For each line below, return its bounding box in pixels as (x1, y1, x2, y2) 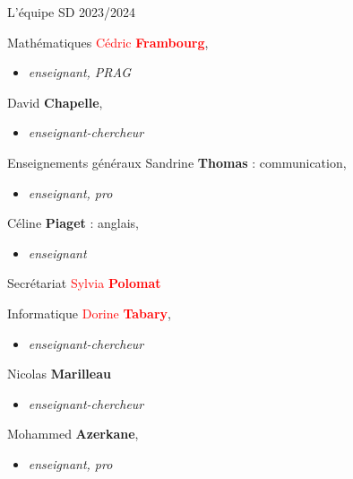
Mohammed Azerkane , (7, 424, 139, 443)
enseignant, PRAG (28, 63, 132, 82)
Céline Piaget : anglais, (7, 213, 139, 232)
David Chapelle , (7, 92, 103, 111)
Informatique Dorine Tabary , (7, 303, 171, 322)
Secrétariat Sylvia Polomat (7, 274, 161, 292)
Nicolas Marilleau (7, 364, 111, 383)
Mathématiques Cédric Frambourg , (7, 32, 209, 51)
